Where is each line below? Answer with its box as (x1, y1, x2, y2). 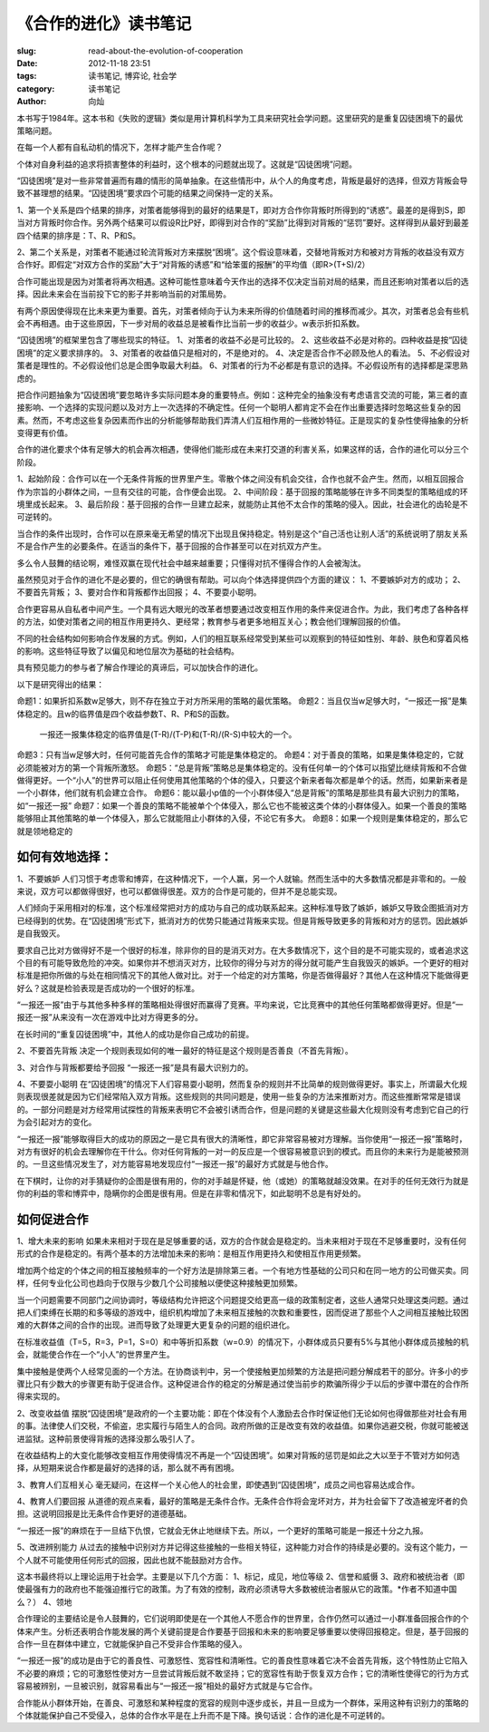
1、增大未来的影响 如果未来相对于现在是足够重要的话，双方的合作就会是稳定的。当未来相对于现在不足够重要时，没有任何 (16, 1236, 466, 1247)
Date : (16, 57, 38, 68)
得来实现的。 (16, 1391, 65, 1402)
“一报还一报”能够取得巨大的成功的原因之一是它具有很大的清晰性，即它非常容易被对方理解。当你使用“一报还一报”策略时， (16, 1134, 467, 1144)
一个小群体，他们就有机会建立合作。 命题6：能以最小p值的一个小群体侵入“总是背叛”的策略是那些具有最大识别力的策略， (16, 787, 465, 798)
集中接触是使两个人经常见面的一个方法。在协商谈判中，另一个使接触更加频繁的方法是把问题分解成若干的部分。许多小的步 (16, 1366, 469, 1377)
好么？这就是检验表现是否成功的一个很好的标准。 (16, 982, 199, 993)
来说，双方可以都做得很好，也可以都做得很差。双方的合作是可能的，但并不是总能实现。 (16, 885, 342, 897)
